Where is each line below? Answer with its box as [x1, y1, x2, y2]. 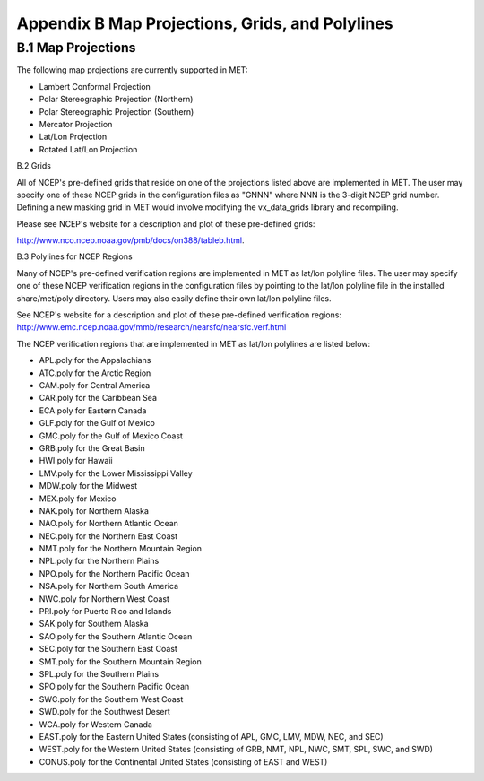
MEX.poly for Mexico [39, 493, 117, 504]
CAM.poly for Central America [39, 379, 151, 390]
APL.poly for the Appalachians [39, 355, 151, 366]
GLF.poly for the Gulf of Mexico [39, 418, 156, 429]
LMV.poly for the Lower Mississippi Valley [39, 467, 193, 479]
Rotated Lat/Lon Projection [39, 143, 138, 154]
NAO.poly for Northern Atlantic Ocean [39, 518, 179, 529]
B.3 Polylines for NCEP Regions [16, 251, 134, 262]
